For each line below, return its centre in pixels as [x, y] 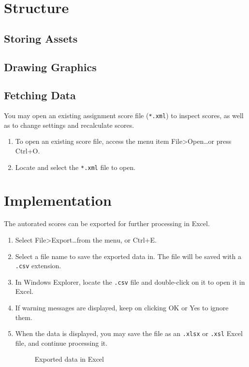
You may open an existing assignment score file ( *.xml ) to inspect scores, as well [124, 115]
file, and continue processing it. [61, 343]
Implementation [58, 200]
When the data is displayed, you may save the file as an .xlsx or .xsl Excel [129, 333]
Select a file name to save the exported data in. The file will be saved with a [128, 256]
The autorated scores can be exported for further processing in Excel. [107, 223]
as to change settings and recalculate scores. [69, 125]
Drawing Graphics [50, 67]
